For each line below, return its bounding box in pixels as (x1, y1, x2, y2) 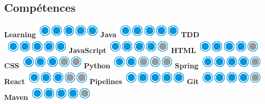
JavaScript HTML (68, 44, 196, 55)
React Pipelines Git (4, 75, 199, 86)
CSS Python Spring (4, 60, 199, 71)
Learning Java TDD (4, 29, 200, 40)
